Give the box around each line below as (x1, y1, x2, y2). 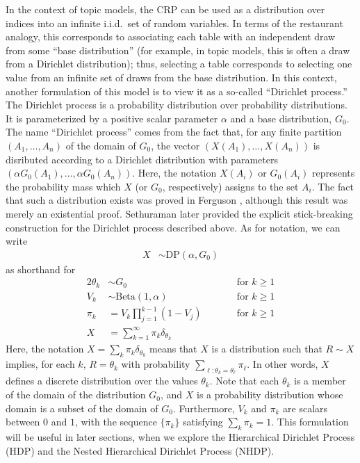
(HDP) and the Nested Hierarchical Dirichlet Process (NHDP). (6, 443, 275, 457)
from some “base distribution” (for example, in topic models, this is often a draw (6, 42, 350, 57)
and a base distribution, (230, 111, 332, 125)
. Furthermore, (172, 400, 235, 415)
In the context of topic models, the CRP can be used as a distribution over (6, 2, 325, 16)
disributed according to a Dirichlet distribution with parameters (6, 152, 278, 166)
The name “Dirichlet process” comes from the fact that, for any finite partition (6, 124, 342, 139)
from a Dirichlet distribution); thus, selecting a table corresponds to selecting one (6, 56, 352, 71)
